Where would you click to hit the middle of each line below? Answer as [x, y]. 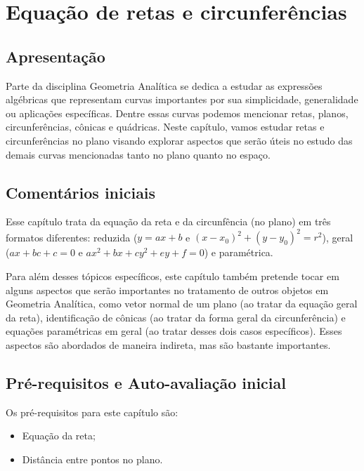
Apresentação [56, 56]
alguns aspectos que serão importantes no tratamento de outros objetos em [167, 290]
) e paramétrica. [239, 252]
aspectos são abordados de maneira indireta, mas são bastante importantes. [168, 345]
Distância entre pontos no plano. [92, 459]
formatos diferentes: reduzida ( [72, 237]
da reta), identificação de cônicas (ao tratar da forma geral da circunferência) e [176, 317]
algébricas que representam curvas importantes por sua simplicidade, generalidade [182, 99]
